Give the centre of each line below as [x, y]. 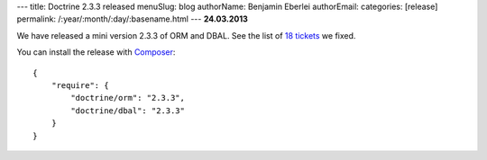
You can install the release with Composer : [96, 52]
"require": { [80, 85]
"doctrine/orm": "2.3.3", [128, 98]
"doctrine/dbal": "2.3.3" [128, 111]
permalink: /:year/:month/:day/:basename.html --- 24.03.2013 [132, 19]
